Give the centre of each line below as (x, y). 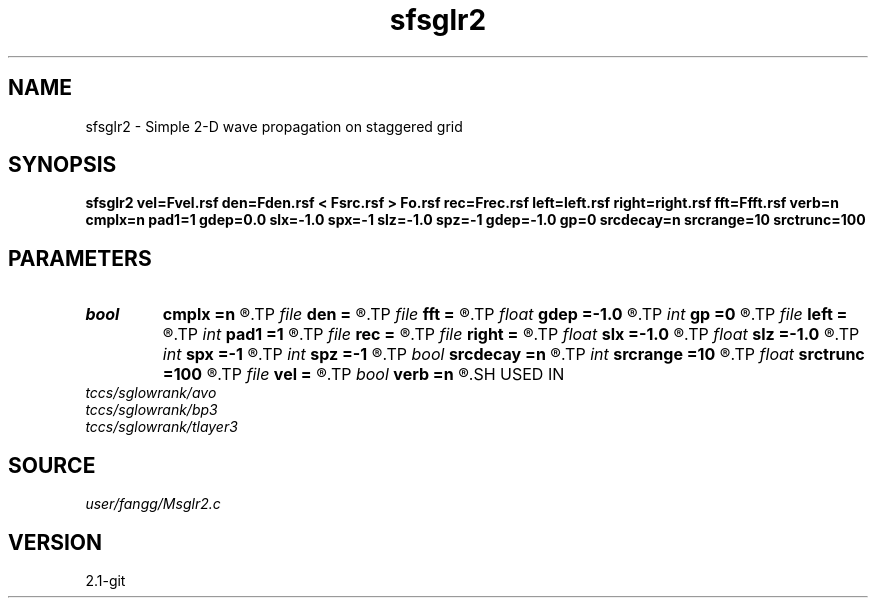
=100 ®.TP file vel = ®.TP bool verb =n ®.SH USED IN (363, 374)
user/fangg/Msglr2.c (153, 504)
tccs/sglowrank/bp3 (151, 410)
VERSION (55, 542)
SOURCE (52, 465)
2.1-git (105, 580)
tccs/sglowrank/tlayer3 (161, 427)
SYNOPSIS (62, 165)
